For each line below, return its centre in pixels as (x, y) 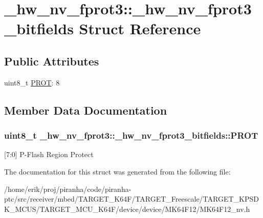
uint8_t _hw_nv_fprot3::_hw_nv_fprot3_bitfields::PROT (131, 135)
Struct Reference (140, 28)
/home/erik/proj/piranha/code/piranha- (68, 189)
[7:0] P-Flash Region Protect (49, 154)
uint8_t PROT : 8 (32, 82)
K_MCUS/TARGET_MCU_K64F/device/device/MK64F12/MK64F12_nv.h (127, 209)
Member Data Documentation (86, 110)
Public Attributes (52, 61)
